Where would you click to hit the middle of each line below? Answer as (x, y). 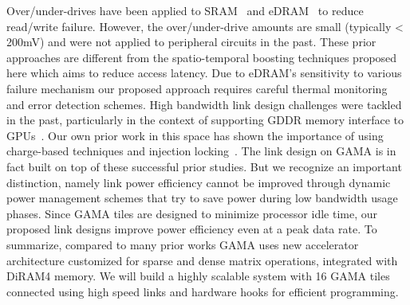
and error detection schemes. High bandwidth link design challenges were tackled (204, 104)
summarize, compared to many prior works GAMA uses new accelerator (183, 244)
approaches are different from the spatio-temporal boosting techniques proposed (202, 57)
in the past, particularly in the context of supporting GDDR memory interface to (205, 120)
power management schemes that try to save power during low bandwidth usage (202, 198)
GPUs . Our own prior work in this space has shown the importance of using (195, 135)
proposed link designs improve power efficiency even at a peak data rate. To (192, 229)
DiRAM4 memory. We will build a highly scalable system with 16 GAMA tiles (198, 276)
